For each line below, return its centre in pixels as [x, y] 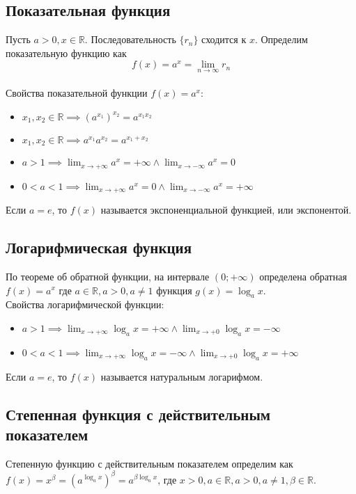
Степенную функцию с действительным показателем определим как [149, 463]
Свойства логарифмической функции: [85, 304]
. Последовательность [130, 39]
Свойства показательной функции [77, 93]
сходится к [224, 39]
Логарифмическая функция [99, 247]
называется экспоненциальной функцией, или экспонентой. [226, 210]
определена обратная [303, 276]
